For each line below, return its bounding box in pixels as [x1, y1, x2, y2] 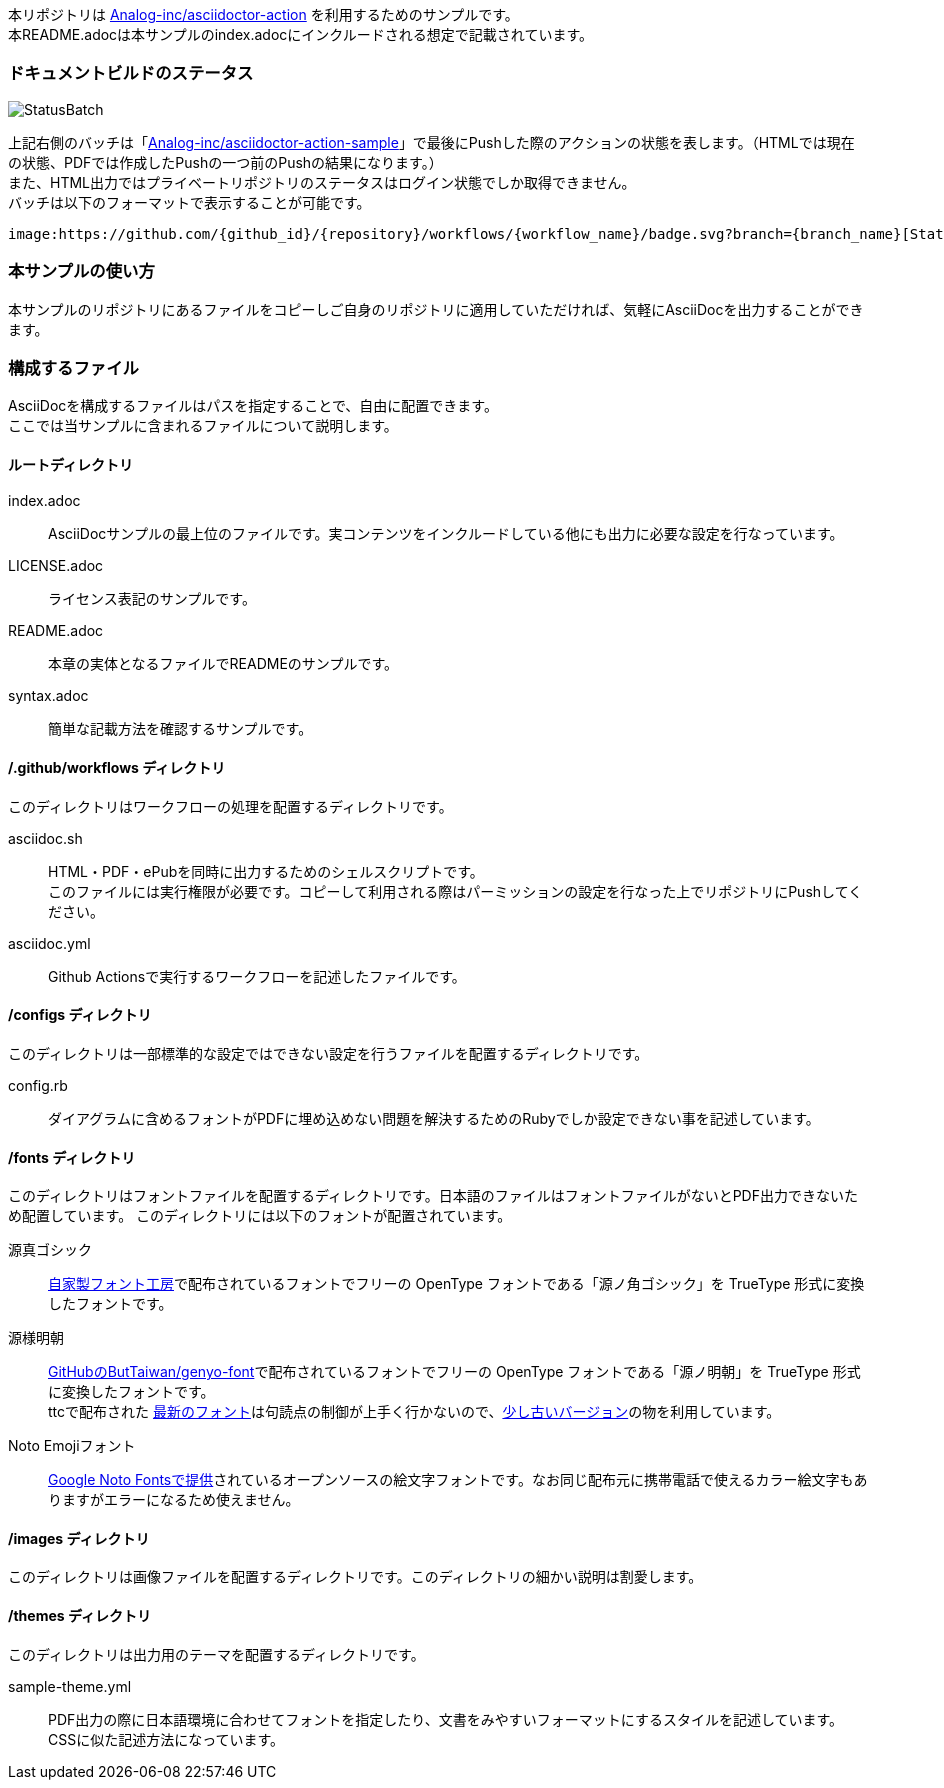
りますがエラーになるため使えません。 [48, 1491, 300, 1509]
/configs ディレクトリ [8, 1006, 152, 1024]
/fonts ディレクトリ [8, 1148, 136, 1166]
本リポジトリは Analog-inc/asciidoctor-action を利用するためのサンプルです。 [8, 6, 519, 23]
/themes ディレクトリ [8, 1606, 151, 1624]
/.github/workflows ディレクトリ [8, 759, 226, 777]
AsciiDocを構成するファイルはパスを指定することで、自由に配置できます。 [8, 397, 498, 415]
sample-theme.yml [8, 1677, 132, 1695]
